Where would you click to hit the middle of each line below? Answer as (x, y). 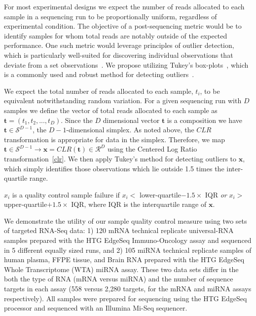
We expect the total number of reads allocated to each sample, (99, 91)
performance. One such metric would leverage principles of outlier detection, (119, 45)
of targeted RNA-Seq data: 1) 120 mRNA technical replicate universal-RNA (119, 230)
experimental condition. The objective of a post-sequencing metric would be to (123, 26)
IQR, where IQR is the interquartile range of (139, 204)
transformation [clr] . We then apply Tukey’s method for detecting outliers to (120, 158)
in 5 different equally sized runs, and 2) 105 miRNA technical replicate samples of (128, 250)
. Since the (77, 120)
